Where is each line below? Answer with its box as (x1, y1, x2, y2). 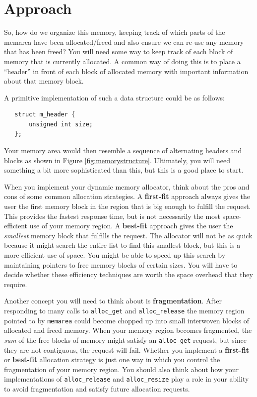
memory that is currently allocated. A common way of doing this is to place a (4, 56, 241, 66)
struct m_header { (14, 111, 75, 118)
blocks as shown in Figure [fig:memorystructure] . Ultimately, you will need (4, 155, 231, 165)
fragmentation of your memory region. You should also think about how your (4, 364, 239, 374)
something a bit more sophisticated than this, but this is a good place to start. (4, 165, 244, 175)
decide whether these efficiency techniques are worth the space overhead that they (4, 269, 253, 280)
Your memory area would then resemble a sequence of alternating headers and (4, 145, 242, 156)
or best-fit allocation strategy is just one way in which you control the (4, 354, 220, 365)
